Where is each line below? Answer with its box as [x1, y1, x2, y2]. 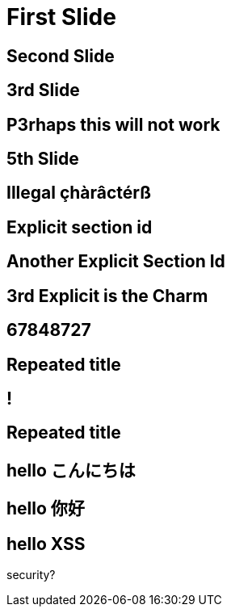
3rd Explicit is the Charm [6, 285, 208, 306]
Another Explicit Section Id [6, 251, 225, 272]
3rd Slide [6, 80, 80, 101]
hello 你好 [6, 498, 85, 519]
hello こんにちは [6, 460, 136, 481]
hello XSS [6, 533, 86, 554]
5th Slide [6, 149, 79, 170]
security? [6, 568, 56, 582]
